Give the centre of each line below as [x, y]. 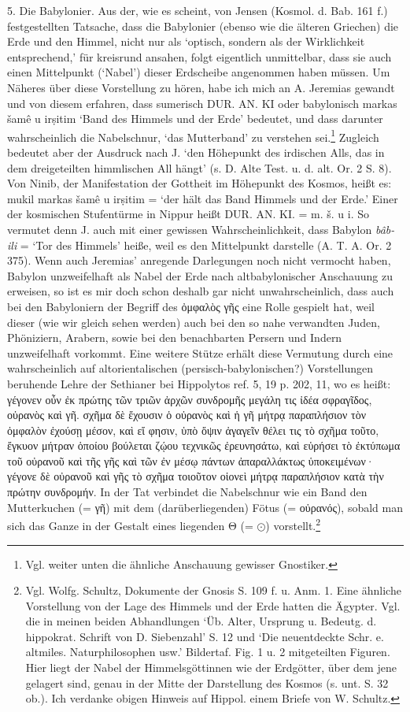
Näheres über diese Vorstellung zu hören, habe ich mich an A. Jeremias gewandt [201, 87]
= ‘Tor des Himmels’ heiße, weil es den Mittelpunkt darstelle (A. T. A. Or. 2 [206, 245]
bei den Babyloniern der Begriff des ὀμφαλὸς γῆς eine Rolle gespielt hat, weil [191, 306]
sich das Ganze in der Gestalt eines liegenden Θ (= [130, 525]
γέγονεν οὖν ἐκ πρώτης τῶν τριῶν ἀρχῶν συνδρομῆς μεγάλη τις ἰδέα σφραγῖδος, [190, 399]
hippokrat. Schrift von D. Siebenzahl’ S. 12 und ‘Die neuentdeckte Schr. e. [205, 636]
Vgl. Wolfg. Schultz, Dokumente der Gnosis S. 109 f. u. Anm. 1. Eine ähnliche [213, 590]
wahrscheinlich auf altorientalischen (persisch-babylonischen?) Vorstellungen [190, 368]
